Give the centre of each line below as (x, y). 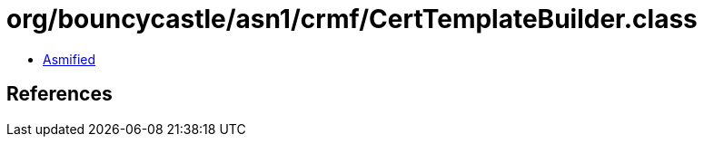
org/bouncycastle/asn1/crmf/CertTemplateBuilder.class (352, 19)
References (59, 94)
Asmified (69, 59)
